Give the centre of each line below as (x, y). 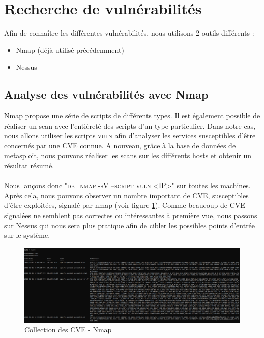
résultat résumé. (29, 165)
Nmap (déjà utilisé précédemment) (70, 50)
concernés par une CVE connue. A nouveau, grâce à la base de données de (120, 145)
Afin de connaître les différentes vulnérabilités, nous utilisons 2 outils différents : (129, 33)
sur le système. (27, 235)
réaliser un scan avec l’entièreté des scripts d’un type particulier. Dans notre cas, (130, 125)
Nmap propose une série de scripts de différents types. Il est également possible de (132, 116)
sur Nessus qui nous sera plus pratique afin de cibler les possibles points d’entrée (130, 225)
